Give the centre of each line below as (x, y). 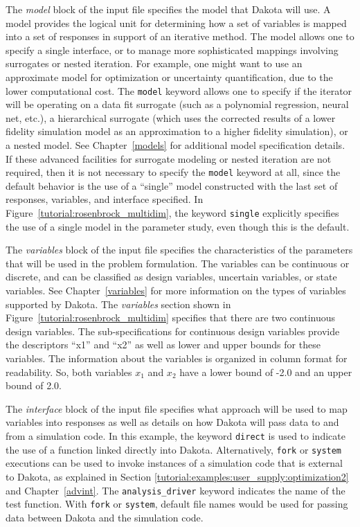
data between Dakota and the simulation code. (105, 517)
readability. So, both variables (69, 372)
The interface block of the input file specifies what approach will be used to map (177, 408)
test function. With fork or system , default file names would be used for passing (177, 504)
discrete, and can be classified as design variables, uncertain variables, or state (171, 277)
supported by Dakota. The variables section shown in (118, 304)
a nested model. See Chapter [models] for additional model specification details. (175, 145)
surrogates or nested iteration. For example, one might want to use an (154, 63)
